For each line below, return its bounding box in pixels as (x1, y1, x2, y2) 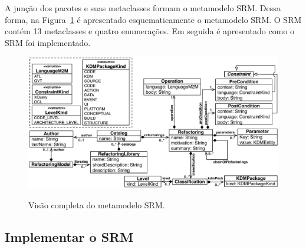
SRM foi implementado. (5, 36, 91, 48)
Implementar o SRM (5, 227, 134, 245)
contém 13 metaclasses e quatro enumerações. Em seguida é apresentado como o (5, 25, 295, 37)
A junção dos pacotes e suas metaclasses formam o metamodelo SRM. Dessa (5, 2, 281, 14)
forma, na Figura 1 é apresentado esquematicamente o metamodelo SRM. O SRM (5, 13, 302, 25)
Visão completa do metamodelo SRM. (28, 198, 165, 211)
